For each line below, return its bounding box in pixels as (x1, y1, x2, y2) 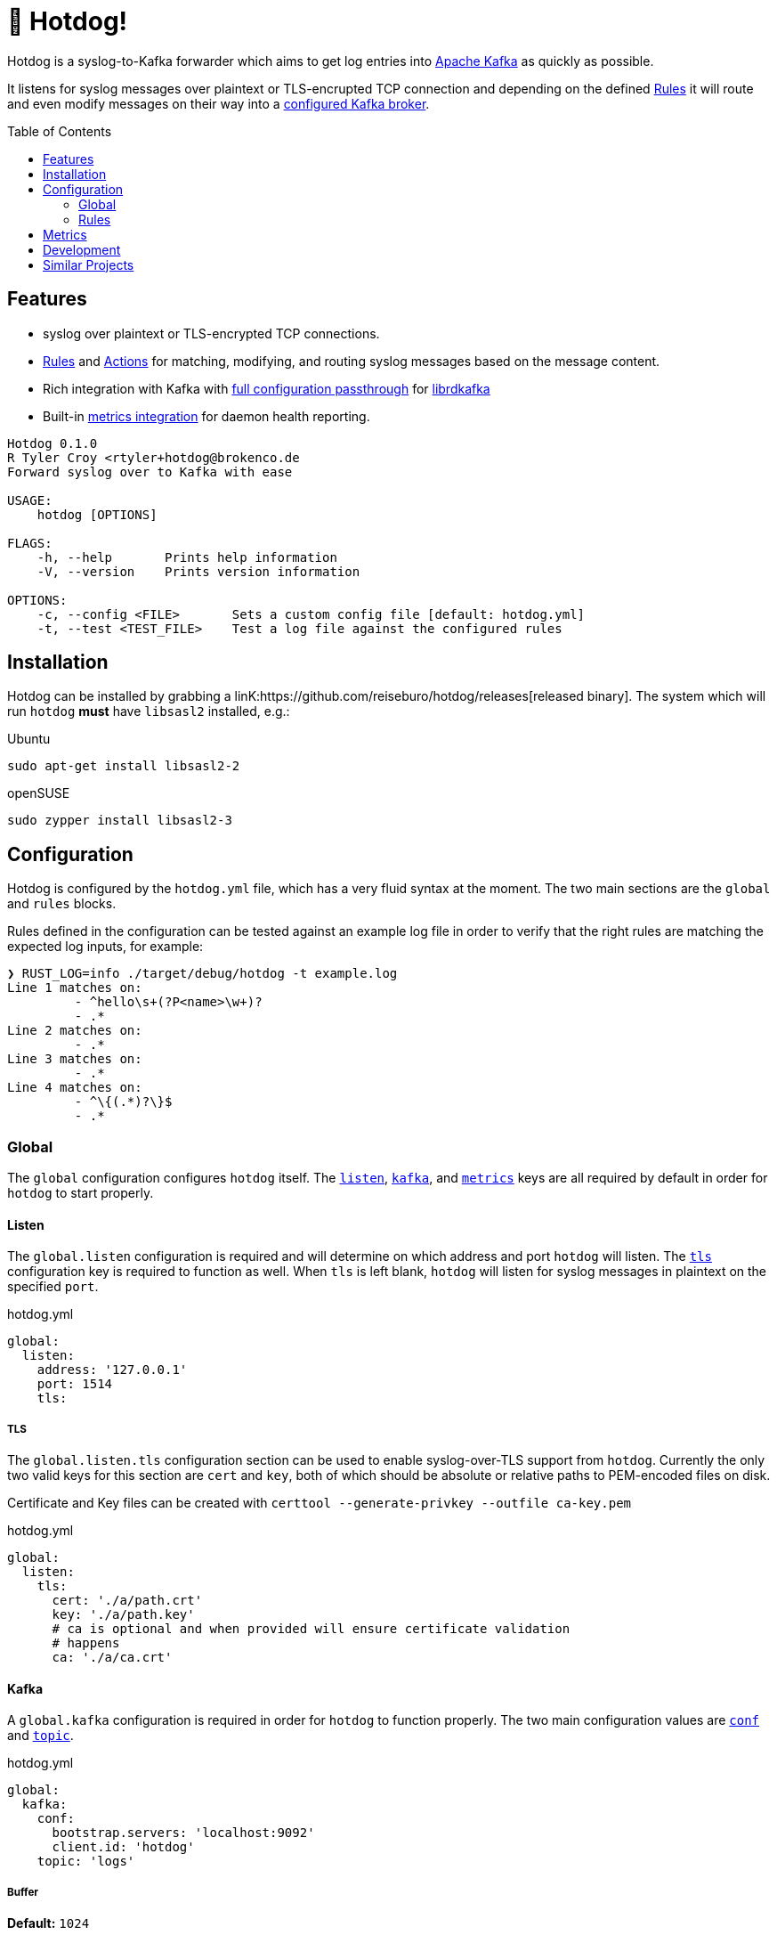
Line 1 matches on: (7, 980, 142, 996)
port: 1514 (36, 1377, 113, 1392)
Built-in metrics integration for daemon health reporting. (43, 408, 370, 424)
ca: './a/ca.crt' (52, 1650, 173, 1665)
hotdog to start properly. (7, 1185, 154, 1201)
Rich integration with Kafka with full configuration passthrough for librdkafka (43, 380, 490, 396)
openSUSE (7, 785, 70, 801)
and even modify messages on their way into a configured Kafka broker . (7, 95, 430, 111)
